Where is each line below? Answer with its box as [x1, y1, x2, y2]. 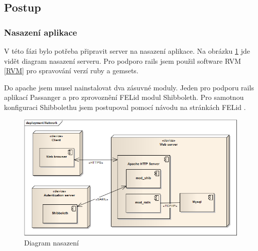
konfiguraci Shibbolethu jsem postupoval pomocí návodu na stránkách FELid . [4, 101, 246, 112]
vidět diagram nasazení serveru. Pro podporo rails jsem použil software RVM [4, 55, 241, 66]
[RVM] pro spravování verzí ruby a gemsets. [4, 65, 139, 76]
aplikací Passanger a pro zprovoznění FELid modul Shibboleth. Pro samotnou [4, 92, 244, 102]
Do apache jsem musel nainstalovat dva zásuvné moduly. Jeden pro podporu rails [4, 82, 254, 92]
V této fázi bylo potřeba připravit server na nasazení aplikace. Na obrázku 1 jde [4, 46, 250, 56]
